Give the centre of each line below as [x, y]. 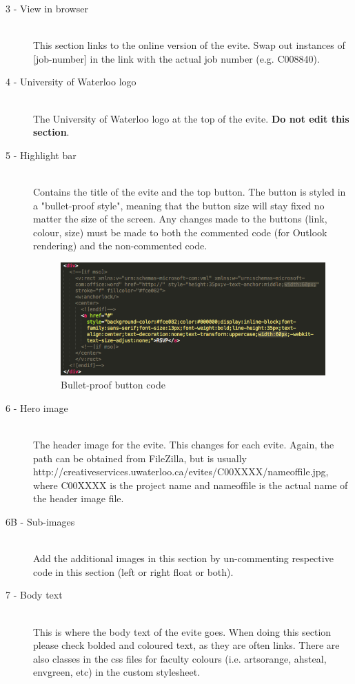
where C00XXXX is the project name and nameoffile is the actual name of [191, 485]
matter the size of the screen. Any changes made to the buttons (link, [180, 219]
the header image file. [79, 498]
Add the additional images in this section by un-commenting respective [183, 558]
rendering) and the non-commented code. [120, 246]
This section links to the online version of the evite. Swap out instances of [189, 45]
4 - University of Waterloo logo [71, 82]
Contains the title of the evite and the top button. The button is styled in [190, 191]
